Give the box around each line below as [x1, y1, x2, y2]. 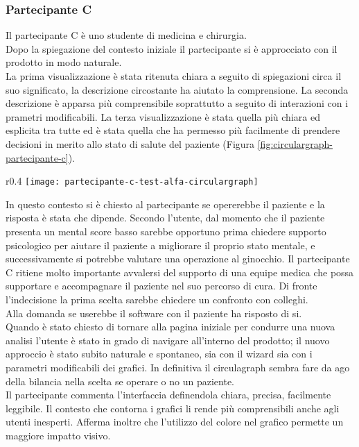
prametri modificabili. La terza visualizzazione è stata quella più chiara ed [6, 109, 320, 124]
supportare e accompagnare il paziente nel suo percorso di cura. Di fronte [6, 278, 317, 293]
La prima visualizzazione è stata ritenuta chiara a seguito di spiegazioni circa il [6, 69, 342, 83]
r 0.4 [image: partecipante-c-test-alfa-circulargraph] [6, 174, 259, 188]
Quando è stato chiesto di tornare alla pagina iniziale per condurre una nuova [6, 319, 335, 334]
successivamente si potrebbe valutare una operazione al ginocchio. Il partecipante [6, 251, 350, 266]
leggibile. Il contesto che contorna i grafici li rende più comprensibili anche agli [6, 400, 340, 415]
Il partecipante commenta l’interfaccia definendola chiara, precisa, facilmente [6, 387, 331, 402]
